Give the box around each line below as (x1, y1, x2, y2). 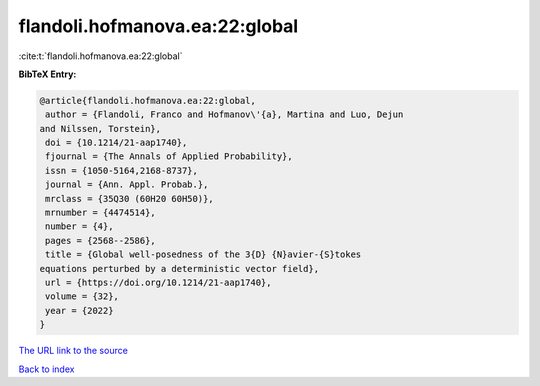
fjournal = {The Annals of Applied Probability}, (45, 151, 294, 162)
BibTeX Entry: (18, 68, 77, 80)
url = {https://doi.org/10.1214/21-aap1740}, (45, 277, 272, 288)
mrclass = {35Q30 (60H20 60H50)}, (45, 193, 214, 204)
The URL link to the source (18, 345, 129, 357)
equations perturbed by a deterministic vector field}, (39, 263, 320, 274)
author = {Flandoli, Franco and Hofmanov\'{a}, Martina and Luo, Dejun (45, 109, 404, 120)
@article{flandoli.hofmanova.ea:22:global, (39, 95, 257, 106)
